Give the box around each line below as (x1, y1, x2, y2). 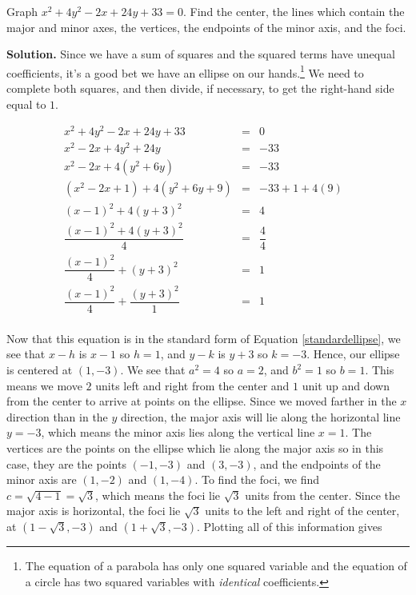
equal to (6, 95, 46, 112)
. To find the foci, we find (194, 471, 320, 488)
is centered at (6, 361, 73, 378)
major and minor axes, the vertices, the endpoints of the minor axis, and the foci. (6, 18, 406, 35)
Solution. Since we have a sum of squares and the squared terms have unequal (6, 46, 395, 62)
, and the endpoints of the (253, 455, 381, 472)
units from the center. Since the (245, 486, 400, 503)
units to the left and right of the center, (205, 502, 400, 519)
